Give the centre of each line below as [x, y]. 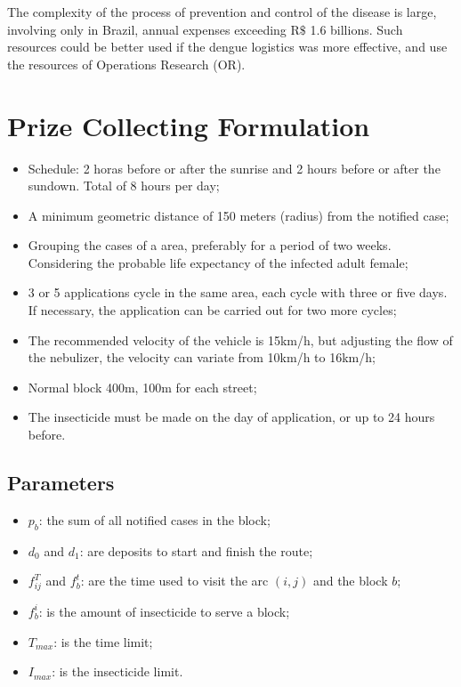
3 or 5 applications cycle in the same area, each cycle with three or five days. [238, 292]
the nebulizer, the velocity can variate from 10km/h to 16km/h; [202, 357]
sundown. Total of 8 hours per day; [124, 186]
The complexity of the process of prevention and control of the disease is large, [222, 12]
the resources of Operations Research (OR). [126, 64]
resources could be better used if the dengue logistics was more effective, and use [227, 47]
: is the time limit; [103, 641]
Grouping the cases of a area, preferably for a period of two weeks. [210, 245]
